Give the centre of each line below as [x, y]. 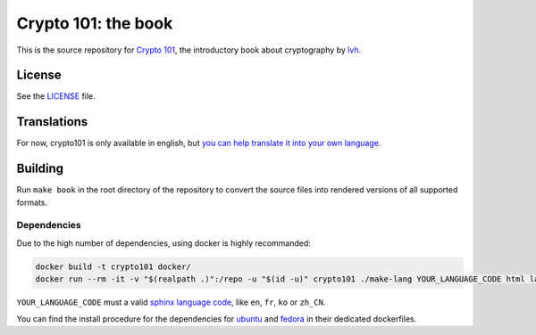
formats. [32, 202]
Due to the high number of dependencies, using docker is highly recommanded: [164, 243]
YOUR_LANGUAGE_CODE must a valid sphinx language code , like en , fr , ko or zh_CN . [171, 302]
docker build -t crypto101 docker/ [113, 266]
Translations [52, 122]
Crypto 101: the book [95, 23]
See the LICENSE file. [56, 96]
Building [40, 169]
